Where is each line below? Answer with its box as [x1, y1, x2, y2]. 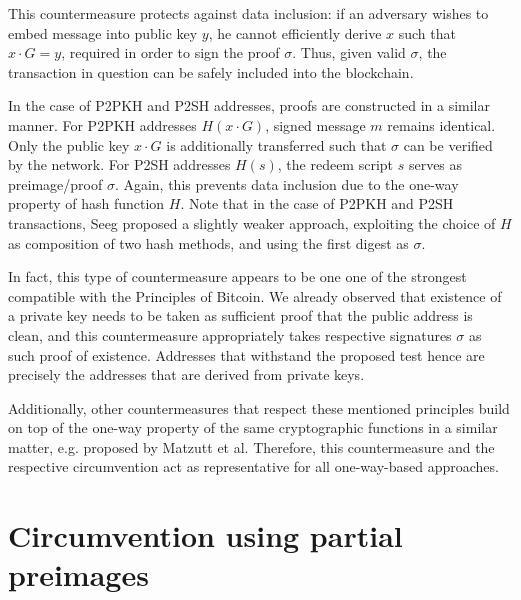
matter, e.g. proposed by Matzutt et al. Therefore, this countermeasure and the [8, 436, 495, 457]
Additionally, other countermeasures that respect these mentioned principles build [8, 397, 510, 418]
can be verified [403, 134, 493, 155]
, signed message [265, 114, 366, 135]
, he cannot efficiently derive [208, 22, 382, 43]
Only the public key [8, 134, 130, 155]
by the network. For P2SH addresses [8, 154, 231, 175]
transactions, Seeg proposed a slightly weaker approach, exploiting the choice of [8, 212, 496, 233]
